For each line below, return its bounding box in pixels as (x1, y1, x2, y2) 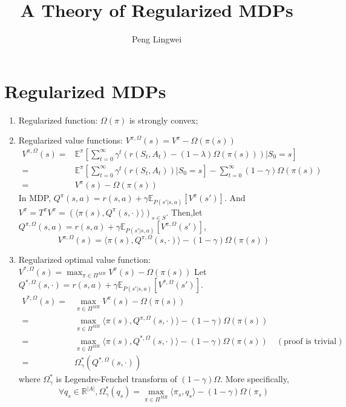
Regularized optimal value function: (18, 253, 151, 266)
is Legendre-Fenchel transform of (56, 372, 177, 385)
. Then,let (166, 205, 203, 218)
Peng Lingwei (131, 33, 182, 45)
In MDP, (18, 191, 51, 204)
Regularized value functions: (18, 134, 123, 147)
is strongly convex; (129, 113, 198, 126)
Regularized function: (18, 113, 98, 126)
